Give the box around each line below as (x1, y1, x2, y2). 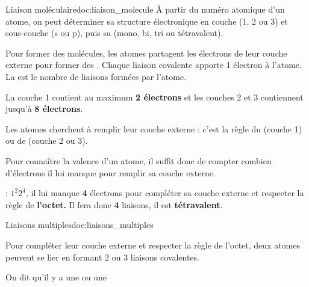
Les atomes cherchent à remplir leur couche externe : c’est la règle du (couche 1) (5, 122, 302, 135)
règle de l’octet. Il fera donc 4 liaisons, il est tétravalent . (5, 198, 223, 211)
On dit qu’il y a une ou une (5, 271, 107, 283)
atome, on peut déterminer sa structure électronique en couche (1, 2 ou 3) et (5, 14, 288, 27)
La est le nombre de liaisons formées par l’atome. (5, 70, 187, 82)
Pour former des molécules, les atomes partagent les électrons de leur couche (5, 46, 287, 59)
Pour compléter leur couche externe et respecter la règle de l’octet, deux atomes (5, 238, 300, 251)
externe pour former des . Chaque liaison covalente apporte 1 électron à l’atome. (5, 58, 302, 71)
